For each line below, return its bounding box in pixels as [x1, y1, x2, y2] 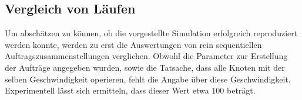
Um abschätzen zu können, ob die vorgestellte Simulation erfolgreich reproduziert [5, 27, 298, 39]
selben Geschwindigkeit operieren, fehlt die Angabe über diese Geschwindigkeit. [5, 73, 291, 85]
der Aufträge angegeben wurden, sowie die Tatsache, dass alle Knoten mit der [5, 61, 285, 73]
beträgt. [226, 84, 256, 96]
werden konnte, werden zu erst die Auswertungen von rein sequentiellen [5, 38, 262, 50]
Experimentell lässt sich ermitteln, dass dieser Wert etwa [5, 84, 209, 96]
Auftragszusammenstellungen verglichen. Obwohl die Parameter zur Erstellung [5, 50, 288, 62]
